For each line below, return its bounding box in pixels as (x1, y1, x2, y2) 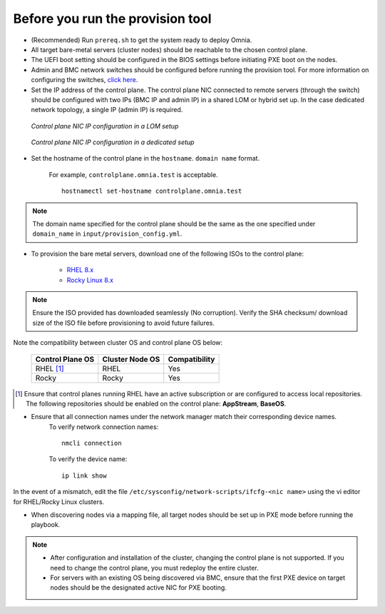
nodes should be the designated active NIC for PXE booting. (50, 583, 227, 592)
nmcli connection (61, 439, 122, 448)
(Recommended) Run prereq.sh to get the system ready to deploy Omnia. (31, 36, 252, 44)
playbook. (31, 520, 61, 529)
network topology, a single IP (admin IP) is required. (31, 106, 183, 114)
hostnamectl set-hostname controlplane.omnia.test (61, 187, 242, 196)
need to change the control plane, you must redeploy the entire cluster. (50, 563, 260, 572)
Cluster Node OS (102, 354, 160, 364)
